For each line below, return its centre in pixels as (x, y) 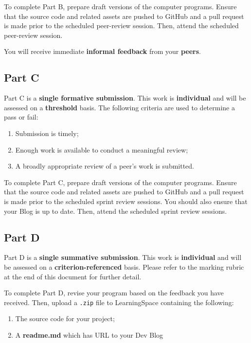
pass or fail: (21, 117)
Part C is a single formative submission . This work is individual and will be (125, 98)
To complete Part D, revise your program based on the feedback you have (114, 293)
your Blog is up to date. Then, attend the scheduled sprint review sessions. (116, 211)
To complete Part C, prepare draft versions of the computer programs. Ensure (120, 182)
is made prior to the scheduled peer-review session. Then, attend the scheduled (121, 26)
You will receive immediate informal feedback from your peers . (103, 51)
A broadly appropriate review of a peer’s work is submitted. (105, 166)
